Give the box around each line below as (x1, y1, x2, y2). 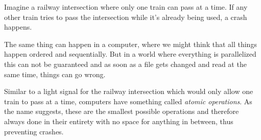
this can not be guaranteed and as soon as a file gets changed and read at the (4, 58, 247, 69)
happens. (4, 21, 32, 32)
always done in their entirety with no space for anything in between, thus (4, 115, 233, 126)
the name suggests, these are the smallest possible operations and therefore (4, 106, 239, 116)
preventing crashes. (4, 126, 64, 136)
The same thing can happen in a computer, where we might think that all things (4, 38, 257, 49)
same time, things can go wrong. (4, 68, 106, 79)
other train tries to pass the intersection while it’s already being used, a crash (4, 11, 247, 22)
